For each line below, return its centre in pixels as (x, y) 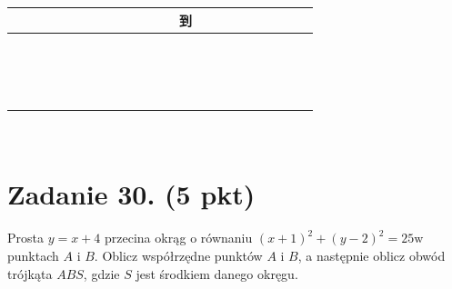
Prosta (25, 238)
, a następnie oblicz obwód (372, 255)
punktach (33, 255)
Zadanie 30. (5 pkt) (131, 194)
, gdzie (101, 273)
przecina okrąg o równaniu (178, 238)
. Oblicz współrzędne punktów (178, 255)
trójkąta (30, 273)
